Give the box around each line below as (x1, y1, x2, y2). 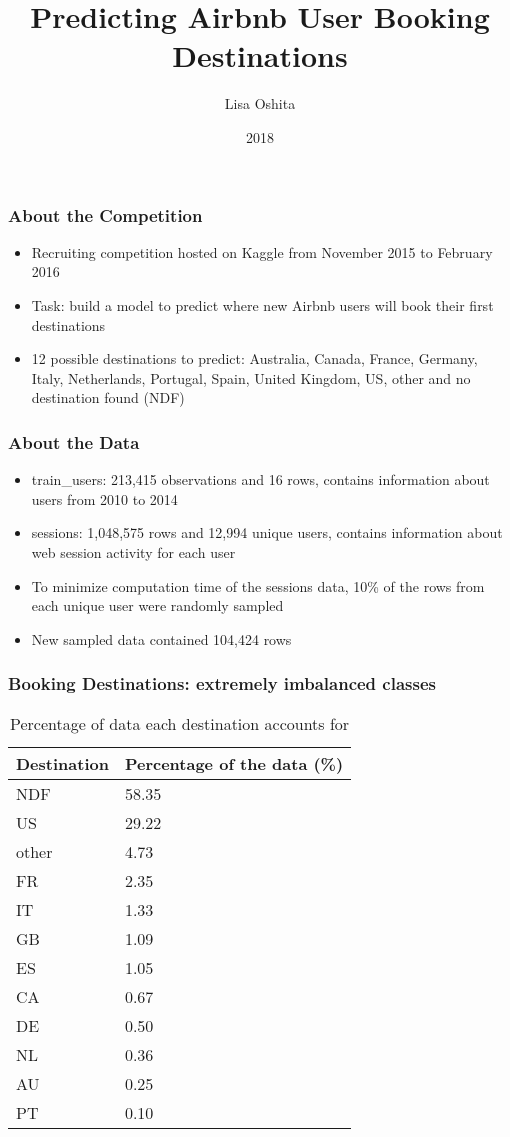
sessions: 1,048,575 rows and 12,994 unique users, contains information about (31, 522, 503, 543)
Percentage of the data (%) (124, 751, 344, 775)
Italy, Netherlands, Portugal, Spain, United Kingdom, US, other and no (31, 367, 471, 388)
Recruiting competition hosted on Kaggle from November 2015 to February (31, 241, 493, 262)
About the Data (8, 429, 140, 454)
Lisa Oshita (224, 93, 296, 114)
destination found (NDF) (31, 387, 185, 408)
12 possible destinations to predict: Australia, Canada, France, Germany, (31, 348, 478, 369)
